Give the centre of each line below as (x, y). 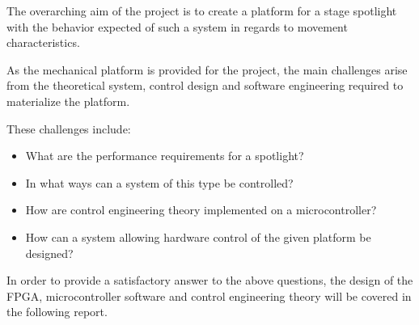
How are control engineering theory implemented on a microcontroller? (201, 210)
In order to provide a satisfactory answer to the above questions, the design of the (210, 280)
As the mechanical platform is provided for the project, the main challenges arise (207, 69)
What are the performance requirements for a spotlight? (165, 156)
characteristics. (43, 42)
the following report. (57, 312)
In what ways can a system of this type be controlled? (159, 182)
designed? (49, 253)
